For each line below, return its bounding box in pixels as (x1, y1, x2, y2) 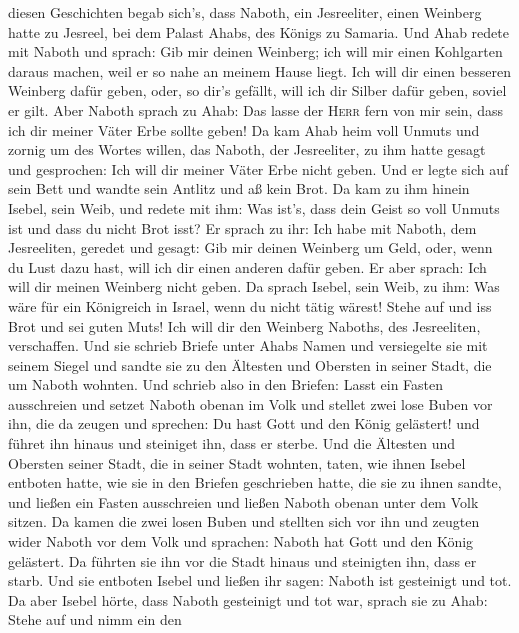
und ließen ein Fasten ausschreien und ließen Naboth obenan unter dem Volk (8, 491, 479, 512)
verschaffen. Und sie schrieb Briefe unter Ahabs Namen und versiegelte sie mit (8, 335, 488, 356)
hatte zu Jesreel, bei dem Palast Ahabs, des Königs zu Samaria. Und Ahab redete (8, 21, 509, 42)
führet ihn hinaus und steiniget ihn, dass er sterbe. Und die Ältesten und (8, 433, 456, 454)
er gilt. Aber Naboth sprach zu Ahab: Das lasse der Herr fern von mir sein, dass (8, 99, 503, 120)
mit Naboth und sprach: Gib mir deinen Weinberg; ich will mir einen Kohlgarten (8, 41, 503, 62)
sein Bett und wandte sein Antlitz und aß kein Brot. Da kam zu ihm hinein (8, 178, 470, 199)
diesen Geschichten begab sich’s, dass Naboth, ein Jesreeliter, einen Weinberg (8, 2, 482, 22)
